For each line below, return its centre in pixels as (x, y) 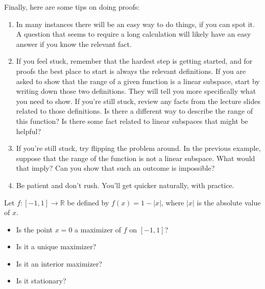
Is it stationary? (41, 281)
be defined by (88, 202)
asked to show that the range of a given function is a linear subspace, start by (138, 81)
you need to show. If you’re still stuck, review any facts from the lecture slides (138, 101)
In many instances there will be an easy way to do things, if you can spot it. (135, 24)
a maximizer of (98, 229)
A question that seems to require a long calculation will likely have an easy (134, 34)
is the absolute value (229, 202)
